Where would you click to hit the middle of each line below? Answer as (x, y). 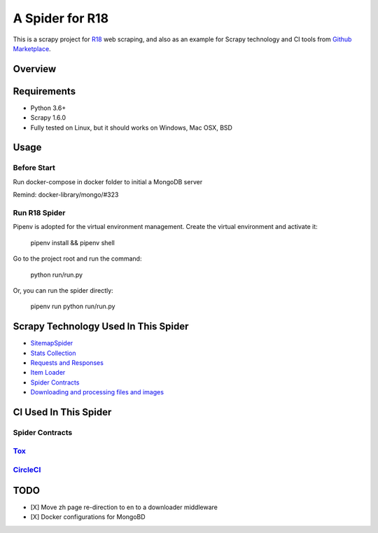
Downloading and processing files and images (97, 392)
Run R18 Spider (39, 212)
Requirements (44, 91)
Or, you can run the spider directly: (63, 290)
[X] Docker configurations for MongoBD (88, 517)
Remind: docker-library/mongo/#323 (66, 195)
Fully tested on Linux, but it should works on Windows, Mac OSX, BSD (131, 127)
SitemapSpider (52, 343)
